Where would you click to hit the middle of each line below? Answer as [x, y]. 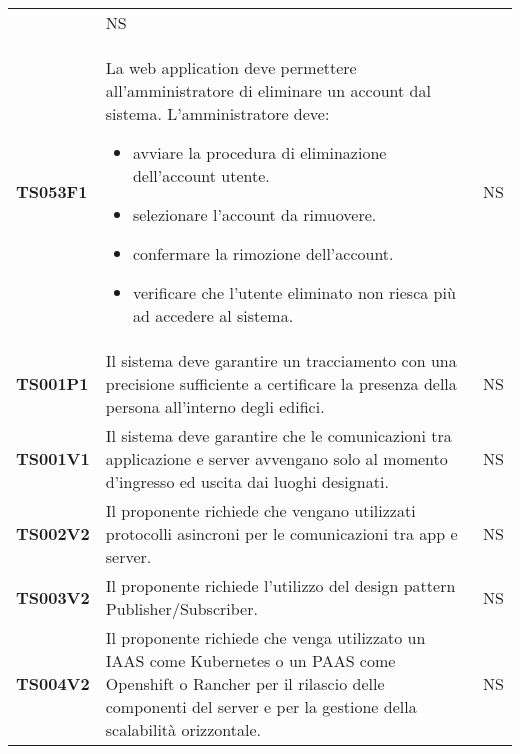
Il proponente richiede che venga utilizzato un [265, 637]
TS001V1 [53, 458]
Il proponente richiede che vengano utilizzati [260, 510]
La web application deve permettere [231, 67]
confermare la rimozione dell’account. [263, 253]
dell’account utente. [201, 175]
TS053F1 [52, 191]
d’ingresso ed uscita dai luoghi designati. [247, 481]
